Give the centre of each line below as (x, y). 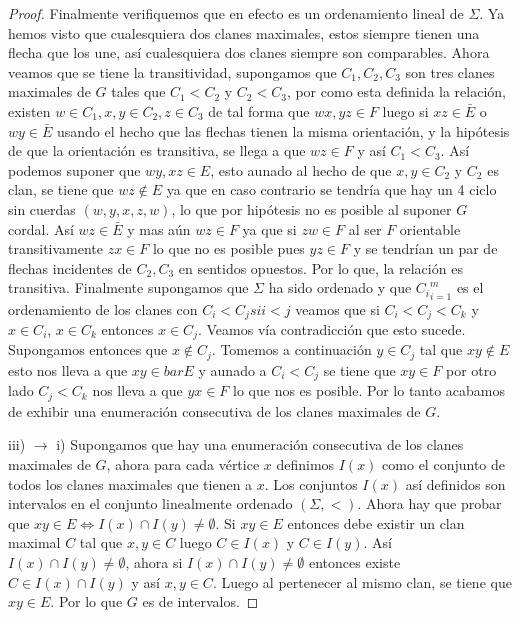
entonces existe (355, 561)
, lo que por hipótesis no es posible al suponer (311, 208)
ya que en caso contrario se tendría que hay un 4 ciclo (331, 189)
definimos (305, 464)
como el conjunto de (443, 464)
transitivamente (56, 248)
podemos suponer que (74, 169)
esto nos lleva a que (68, 369)
